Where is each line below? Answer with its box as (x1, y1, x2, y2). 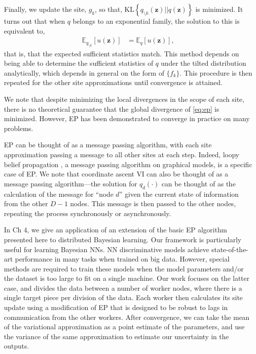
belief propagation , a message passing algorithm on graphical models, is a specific (4, 159, 253, 169)
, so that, (95, 4, 122, 14)
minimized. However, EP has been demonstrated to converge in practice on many (4, 113, 250, 124)
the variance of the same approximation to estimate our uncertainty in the (4, 331, 229, 341)
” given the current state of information (119, 188, 239, 199)
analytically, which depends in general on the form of (4, 67, 164, 78)
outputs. (4, 341, 29, 351)
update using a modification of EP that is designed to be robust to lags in (4, 302, 228, 312)
